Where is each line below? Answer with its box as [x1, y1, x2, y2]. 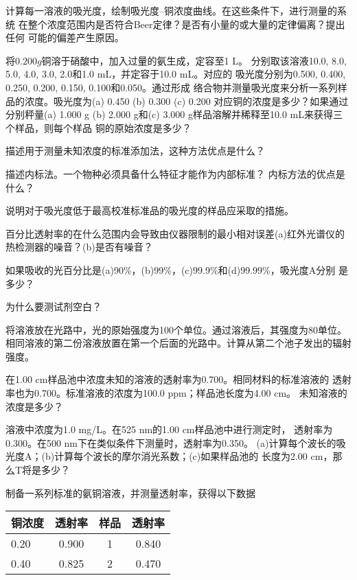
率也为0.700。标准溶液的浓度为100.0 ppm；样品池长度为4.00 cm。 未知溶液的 [5, 386, 347, 400]
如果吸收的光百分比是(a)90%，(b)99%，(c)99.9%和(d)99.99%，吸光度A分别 [5, 262, 336, 277]
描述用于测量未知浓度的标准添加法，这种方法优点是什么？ [5, 143, 265, 158]
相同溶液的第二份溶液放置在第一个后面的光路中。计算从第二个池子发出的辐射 [5, 336, 352, 350]
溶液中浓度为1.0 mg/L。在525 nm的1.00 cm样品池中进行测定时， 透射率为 [5, 422, 333, 437]
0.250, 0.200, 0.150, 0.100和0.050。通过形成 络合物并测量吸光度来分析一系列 [5, 80, 338, 94]
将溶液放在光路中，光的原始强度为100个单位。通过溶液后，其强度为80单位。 [5, 322, 347, 336]
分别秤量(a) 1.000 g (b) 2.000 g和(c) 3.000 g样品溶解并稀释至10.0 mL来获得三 [5, 107, 343, 121]
